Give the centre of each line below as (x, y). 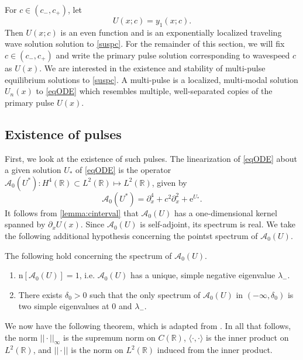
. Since (92, 224)
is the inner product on (247, 337)
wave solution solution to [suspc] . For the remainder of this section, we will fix (145, 44)
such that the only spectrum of (145, 294)
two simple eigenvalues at (64, 306)
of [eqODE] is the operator (123, 170)
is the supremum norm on (109, 337)
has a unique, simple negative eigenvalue (203, 275)
